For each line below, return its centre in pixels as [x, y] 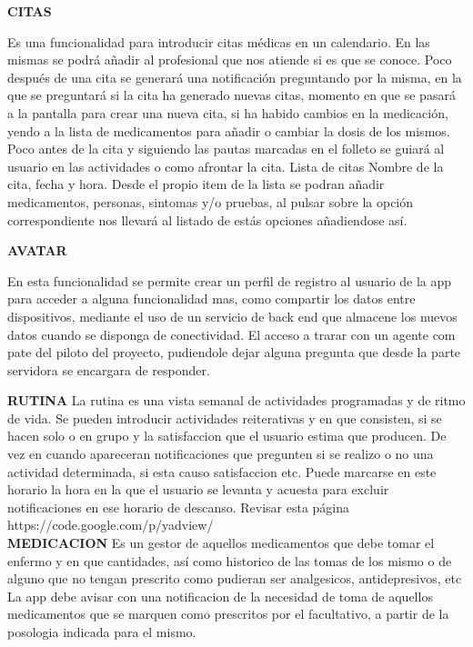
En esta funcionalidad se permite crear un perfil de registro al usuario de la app [230, 280]
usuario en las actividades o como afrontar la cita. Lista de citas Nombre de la [226, 166]
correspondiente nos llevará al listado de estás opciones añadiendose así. [207, 219]
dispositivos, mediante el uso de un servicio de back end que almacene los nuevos [232, 316]
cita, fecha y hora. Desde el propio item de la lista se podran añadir [196, 184]
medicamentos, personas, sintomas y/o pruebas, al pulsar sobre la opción [211, 201]
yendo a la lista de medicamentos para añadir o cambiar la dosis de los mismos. [229, 130]
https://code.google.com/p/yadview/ [111, 525]
